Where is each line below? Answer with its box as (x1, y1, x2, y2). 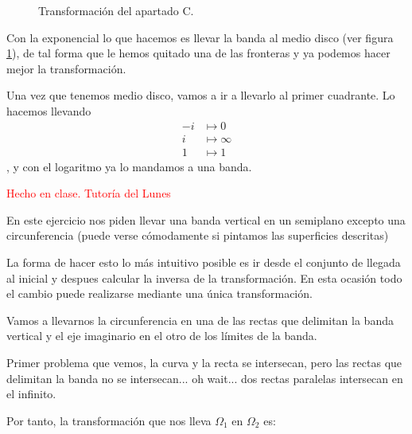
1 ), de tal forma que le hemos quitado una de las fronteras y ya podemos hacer (6, 45, 391, 61)
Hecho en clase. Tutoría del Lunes (6, 185, 171, 201)
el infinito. (6, 385, 56, 402)
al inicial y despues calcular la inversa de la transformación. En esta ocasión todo (6, 269, 402, 286)
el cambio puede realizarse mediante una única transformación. (6, 285, 313, 302)
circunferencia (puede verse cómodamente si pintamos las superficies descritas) (6, 227, 389, 244)
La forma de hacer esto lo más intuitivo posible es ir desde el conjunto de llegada (6, 254, 401, 271)
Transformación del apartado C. (38, 2, 194, 18)
